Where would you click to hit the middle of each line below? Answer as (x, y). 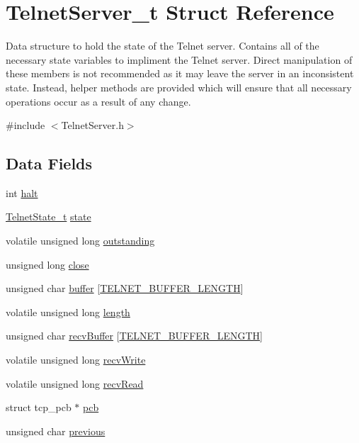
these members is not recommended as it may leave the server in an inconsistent (180, 73)
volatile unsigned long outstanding (80, 241)
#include (25, 125)
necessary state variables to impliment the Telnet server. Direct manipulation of (179, 59)
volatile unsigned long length (68, 312)
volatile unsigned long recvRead (75, 383)
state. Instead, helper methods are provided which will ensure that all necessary (179, 87)
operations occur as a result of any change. (98, 101)
